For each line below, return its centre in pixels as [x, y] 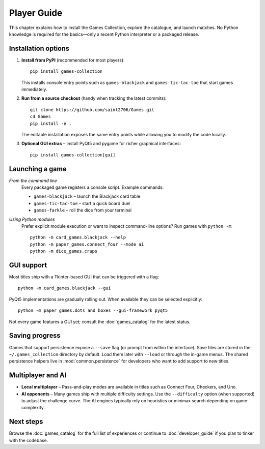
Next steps [26, 422]
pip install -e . [51, 123]
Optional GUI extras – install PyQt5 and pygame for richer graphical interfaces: [101, 144]
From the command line [33, 180]
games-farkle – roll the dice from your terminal [83, 210]
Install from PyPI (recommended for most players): [73, 60]
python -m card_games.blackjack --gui [65, 288]
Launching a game [38, 169]
